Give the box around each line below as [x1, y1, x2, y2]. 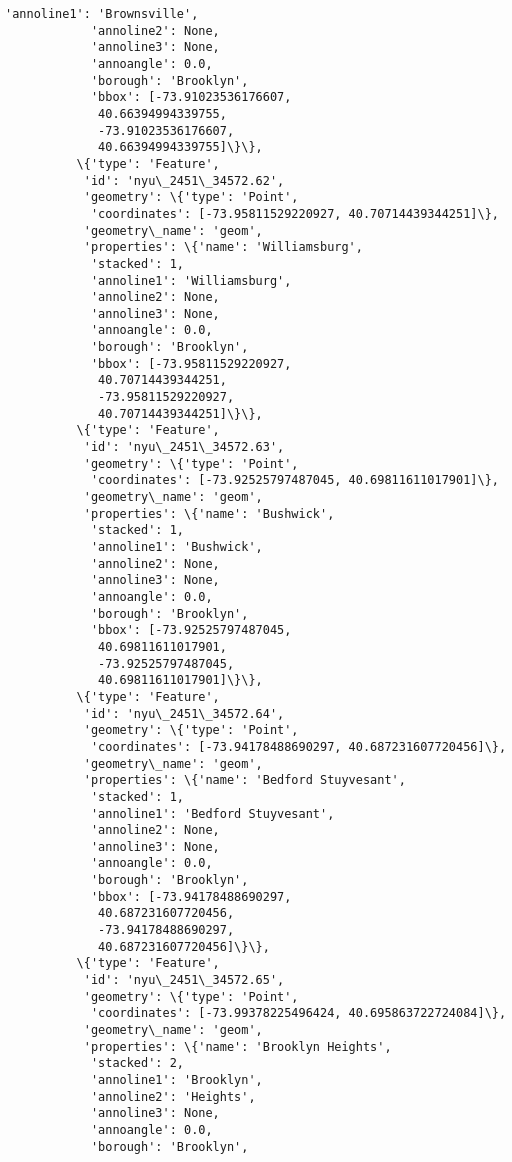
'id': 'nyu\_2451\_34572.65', [83, 973, 285, 988]
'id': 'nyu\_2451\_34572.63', [83, 440, 285, 455]
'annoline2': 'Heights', [90, 1089, 256, 1104]
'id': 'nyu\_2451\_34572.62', [83, 173, 285, 188]
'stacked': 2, [90, 1056, 184, 1071]
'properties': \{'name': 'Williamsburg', [83, 240, 363, 255]
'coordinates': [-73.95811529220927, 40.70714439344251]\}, [90, 206, 499, 221]
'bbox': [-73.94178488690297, [90, 889, 292, 904]
